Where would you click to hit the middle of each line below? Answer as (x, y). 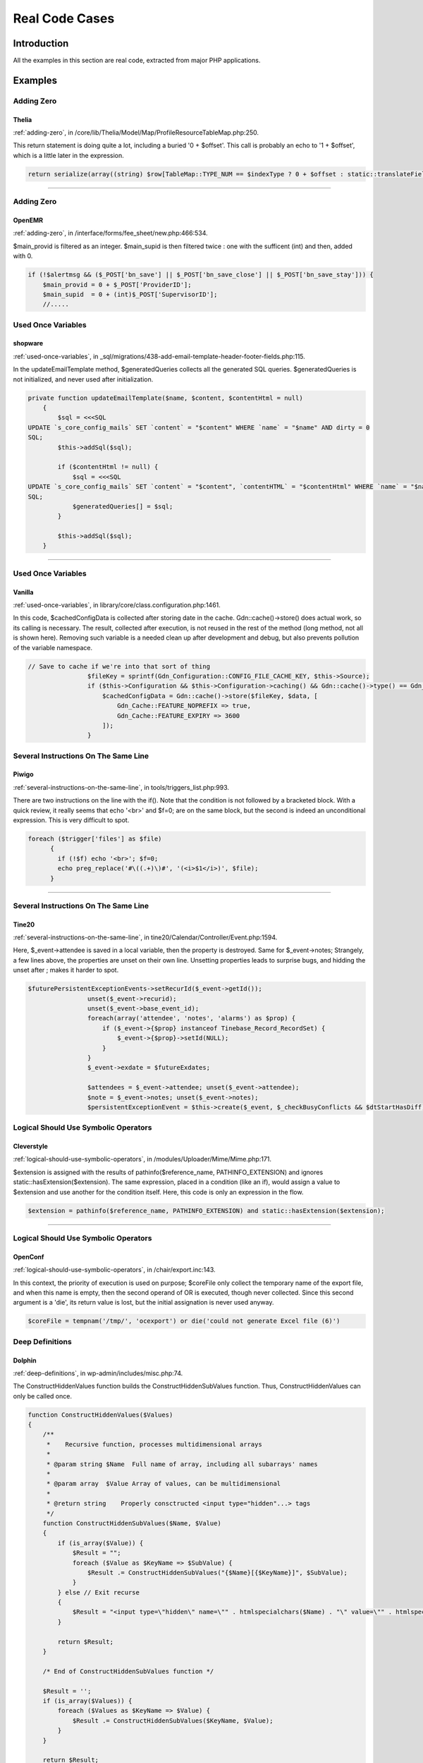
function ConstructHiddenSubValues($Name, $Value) (132, 1523)
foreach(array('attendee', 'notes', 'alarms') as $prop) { (191, 1018)
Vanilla (23, 592)
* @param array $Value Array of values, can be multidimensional (164, 1484)
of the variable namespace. (53, 647)
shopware (28, 343)
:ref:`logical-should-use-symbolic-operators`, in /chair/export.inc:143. (114, 1270)
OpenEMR (28, 220)
